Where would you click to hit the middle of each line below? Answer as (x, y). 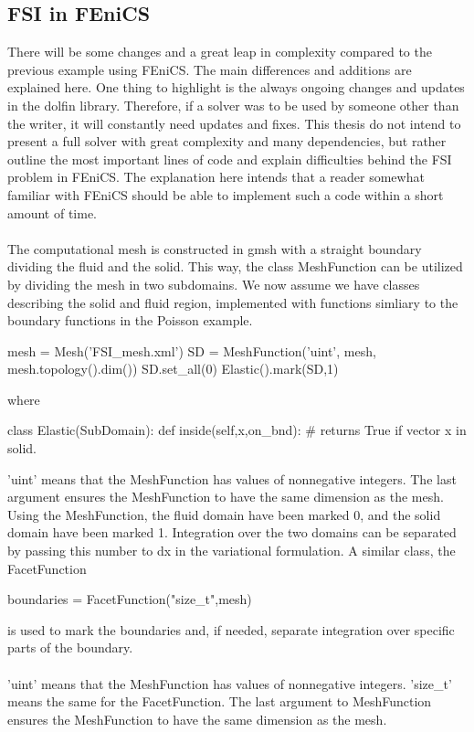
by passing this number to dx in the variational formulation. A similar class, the (232, 551)
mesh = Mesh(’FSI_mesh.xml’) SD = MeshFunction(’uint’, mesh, (192, 350)
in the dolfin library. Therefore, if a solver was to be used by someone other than (233, 105)
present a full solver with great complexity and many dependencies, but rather (227, 141)
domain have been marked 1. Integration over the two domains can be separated (232, 532)
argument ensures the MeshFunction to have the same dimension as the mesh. (226, 497)
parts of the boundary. (70, 647)
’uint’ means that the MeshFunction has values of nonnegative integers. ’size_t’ (230, 683)
